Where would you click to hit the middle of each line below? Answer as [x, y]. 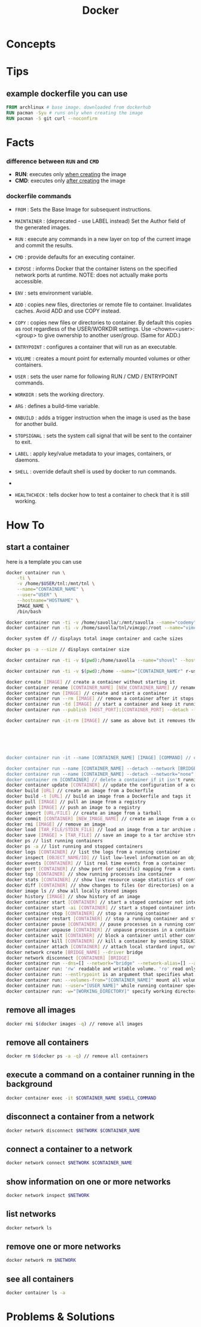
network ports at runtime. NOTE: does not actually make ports [91, 275]
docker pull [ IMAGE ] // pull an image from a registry [76, 802]
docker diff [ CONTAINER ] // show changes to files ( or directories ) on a [100, 885]
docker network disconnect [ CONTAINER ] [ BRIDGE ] [68, 958]
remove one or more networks [64, 1246]
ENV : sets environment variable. [54, 293]
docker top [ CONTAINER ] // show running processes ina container [89, 874]
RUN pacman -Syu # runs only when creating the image [75, 113]
